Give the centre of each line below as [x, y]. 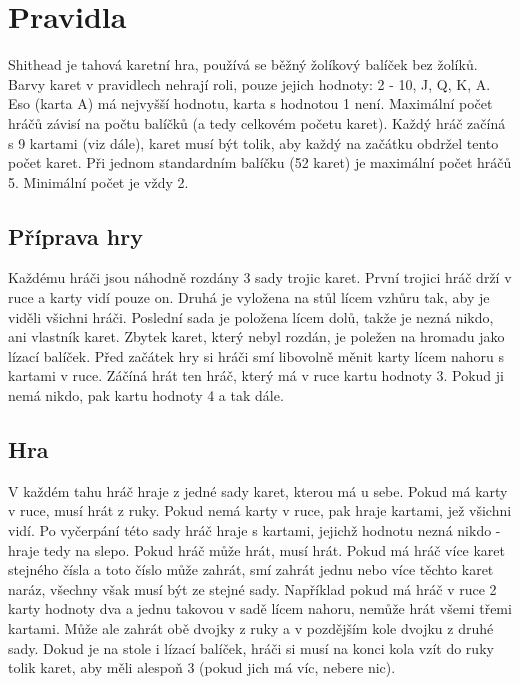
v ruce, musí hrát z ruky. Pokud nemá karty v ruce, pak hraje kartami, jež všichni [260, 510]
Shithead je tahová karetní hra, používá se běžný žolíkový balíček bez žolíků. [243, 64]
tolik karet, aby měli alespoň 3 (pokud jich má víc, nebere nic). [202, 667]
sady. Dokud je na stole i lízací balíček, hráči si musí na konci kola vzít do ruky [251, 647]
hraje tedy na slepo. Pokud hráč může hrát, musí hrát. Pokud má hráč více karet [257, 549]
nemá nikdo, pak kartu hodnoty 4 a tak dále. [146, 395]
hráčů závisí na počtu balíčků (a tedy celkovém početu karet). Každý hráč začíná [257, 122]
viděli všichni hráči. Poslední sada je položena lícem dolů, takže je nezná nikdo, [251, 316]
